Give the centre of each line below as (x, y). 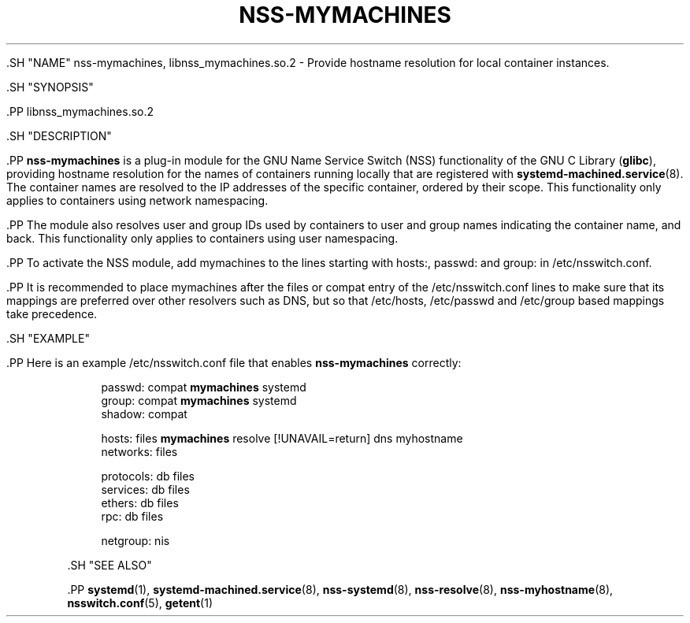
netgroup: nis (135, 540)
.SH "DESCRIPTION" (59, 135)
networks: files (139, 451)
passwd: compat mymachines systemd (204, 387)
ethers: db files (140, 502)
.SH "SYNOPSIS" (50, 87)
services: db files (145, 489)
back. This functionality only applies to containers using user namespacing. (202, 238)
